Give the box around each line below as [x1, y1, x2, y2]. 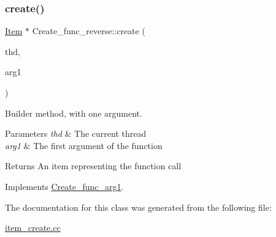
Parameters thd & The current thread [5, 127, 147, 140]
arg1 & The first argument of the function [5, 139, 163, 151]
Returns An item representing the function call [5, 159, 182, 172]
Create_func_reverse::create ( [32, 24, 145, 37]
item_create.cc [5, 221, 61, 234]
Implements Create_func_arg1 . [5, 180, 124, 192]
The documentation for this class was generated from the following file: [5, 200, 272, 213]
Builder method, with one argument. [5, 106, 142, 119]
